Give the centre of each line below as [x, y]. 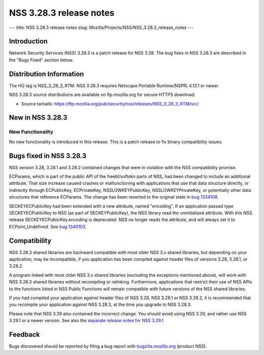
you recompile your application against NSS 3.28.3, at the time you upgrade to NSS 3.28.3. [100, 304]
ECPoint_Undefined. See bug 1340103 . [48, 227]
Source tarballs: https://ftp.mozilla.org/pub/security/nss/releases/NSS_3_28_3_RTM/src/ [110, 103]
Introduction [28, 41]
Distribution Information [46, 74]
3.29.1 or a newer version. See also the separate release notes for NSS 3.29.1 [86, 321]
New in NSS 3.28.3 [38, 118]
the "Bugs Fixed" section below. [41, 60]
